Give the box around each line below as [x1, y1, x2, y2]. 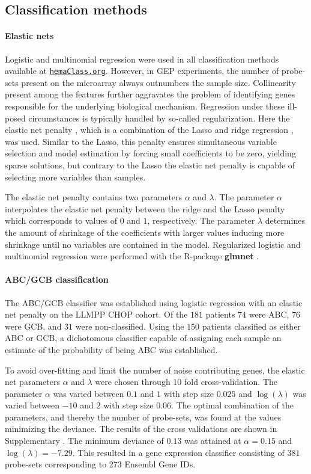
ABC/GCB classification [5, 273, 109, 286]
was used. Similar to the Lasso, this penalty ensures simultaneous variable [5, 135, 277, 147]
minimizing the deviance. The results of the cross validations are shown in [5, 422, 277, 435]
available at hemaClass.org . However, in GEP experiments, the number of [5, 64, 279, 77]
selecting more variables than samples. [5, 170, 146, 183]
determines [265, 214, 305, 227]
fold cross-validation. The [184, 375, 277, 388]
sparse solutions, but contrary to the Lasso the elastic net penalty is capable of [5, 158, 295, 171]
